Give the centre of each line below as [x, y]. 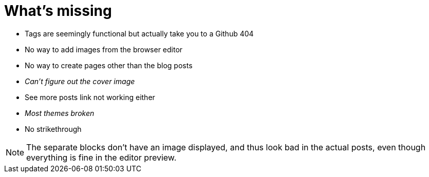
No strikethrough [53, 129]
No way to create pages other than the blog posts [109, 65]
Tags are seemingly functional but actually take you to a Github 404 [139, 33]
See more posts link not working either [90, 97]
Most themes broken [60, 113]
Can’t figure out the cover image [80, 81]
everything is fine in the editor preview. [101, 157]
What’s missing [58, 11]
